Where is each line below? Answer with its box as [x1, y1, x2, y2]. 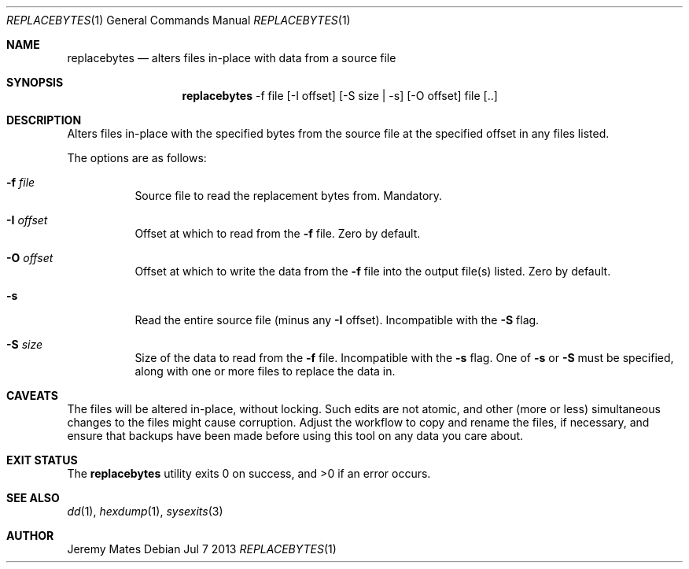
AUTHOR [6, 529, 54, 542]
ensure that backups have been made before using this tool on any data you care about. [67, 429, 524, 442]
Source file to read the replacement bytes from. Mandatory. [134, 189, 443, 202]
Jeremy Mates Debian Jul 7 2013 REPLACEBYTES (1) [67, 542, 337, 556]
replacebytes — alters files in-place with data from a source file [67, 51, 396, 65]
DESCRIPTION [6, 113, 82, 127]
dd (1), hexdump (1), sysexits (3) [67, 504, 223, 518]
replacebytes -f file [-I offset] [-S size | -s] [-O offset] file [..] [182, 89, 498, 102]
